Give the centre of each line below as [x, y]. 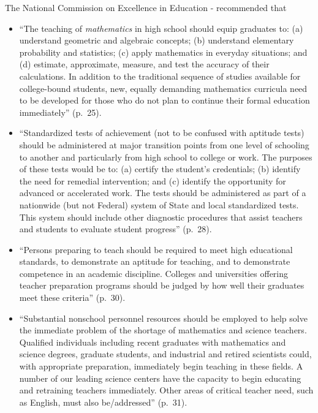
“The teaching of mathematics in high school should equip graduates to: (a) [161, 28]
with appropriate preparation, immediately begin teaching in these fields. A [161, 366]
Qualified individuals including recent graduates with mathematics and [153, 342]
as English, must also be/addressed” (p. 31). [103, 402]
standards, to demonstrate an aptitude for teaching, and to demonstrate [155, 261]
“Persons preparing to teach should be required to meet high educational [156, 249]
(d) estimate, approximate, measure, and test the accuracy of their [144, 64]
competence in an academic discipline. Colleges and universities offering [154, 273]
